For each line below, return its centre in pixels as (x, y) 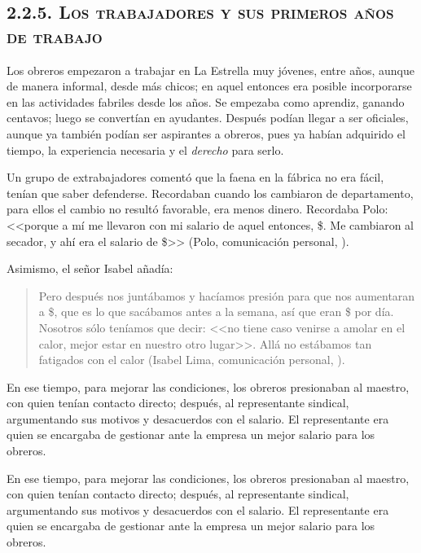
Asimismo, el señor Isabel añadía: (90, 268)
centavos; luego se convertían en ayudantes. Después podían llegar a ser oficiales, (208, 118)
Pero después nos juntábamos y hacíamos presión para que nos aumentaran (227, 295)
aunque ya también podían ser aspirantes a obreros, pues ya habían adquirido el (206, 133)
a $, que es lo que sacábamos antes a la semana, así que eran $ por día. (216, 312)
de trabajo (55, 35)
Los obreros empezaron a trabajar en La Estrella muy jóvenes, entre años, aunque (210, 70)
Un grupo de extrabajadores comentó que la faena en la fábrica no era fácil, (195, 177)
